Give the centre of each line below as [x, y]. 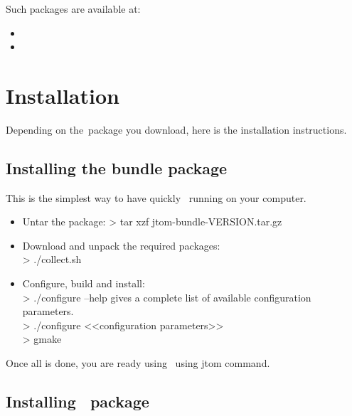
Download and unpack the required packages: [121, 245]
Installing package [78, 401]
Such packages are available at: [73, 9]
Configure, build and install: [84, 283]
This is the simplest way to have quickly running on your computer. [156, 197]
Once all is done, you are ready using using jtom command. [138, 363]
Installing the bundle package [117, 167]
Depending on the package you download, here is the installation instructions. [176, 129]
